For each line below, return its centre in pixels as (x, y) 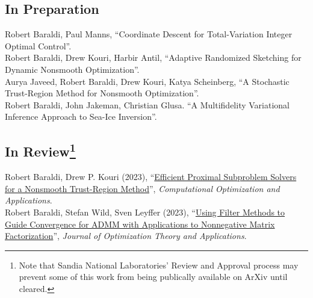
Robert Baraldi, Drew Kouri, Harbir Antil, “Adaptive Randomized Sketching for (153, 57)
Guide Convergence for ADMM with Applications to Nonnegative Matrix (140, 224)
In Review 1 (40, 150)
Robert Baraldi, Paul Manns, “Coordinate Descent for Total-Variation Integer (149, 34)
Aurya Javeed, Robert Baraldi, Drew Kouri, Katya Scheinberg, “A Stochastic (147, 81)
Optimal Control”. (38, 45)
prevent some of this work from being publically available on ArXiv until (153, 277)
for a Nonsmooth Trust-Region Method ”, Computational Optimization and (142, 188)
